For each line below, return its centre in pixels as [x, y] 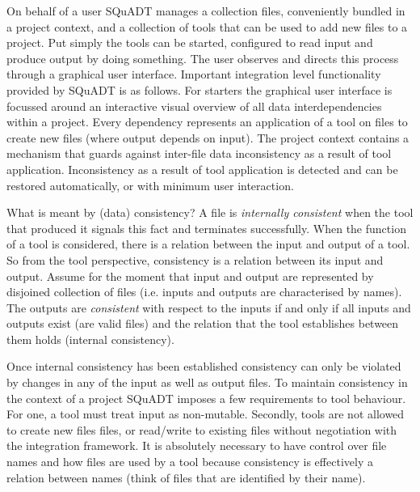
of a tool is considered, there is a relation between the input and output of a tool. [208, 244]
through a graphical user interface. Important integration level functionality [194, 74]
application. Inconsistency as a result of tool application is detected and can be [202, 169]
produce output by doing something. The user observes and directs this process [203, 58]
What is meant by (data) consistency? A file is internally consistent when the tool [210, 212]
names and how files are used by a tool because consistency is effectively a [190, 462]
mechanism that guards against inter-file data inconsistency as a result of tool [199, 153]
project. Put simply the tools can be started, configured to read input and [190, 42]
